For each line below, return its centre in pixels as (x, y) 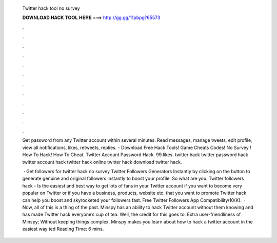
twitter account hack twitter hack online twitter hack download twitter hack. (102, 162)
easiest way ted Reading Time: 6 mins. (63, 229)
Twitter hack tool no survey (51, 8)
